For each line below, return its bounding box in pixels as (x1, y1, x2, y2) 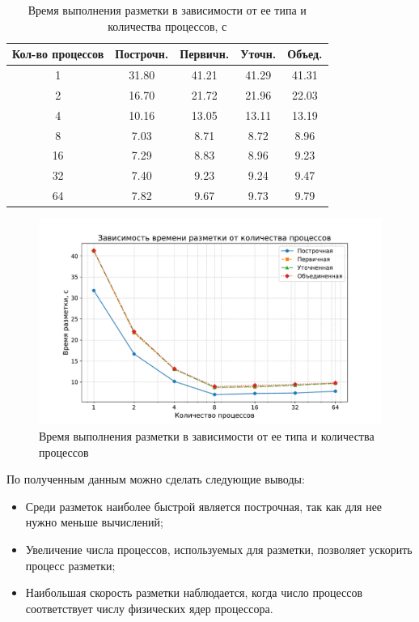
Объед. (287, 45, 323, 62)
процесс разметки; (25, 556, 116, 573)
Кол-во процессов (12, 45, 104, 62)
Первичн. (180, 45, 230, 62)
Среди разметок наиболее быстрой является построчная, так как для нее (25, 497, 383, 514)
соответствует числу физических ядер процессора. (25, 599, 273, 616)
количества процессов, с (108, 17, 227, 34)
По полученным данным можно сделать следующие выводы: (6, 471, 305, 488)
